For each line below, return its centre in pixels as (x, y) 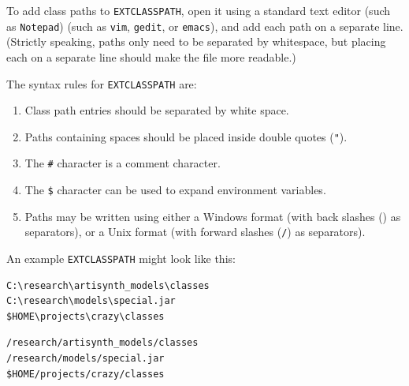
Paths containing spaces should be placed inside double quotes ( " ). (186, 136)
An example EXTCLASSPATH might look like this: (121, 258)
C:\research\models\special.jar (91, 301)
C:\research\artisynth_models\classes (108, 285)
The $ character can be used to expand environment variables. (175, 190)
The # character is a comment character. (123, 163)
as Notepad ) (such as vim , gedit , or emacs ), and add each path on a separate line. (205, 26)
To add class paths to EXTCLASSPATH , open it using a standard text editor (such (199, 10)
